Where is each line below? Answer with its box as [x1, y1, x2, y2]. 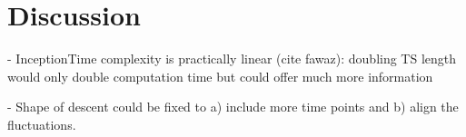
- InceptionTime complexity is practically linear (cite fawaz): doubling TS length [7, 49, 457, 68]
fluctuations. [7, 114, 76, 133]
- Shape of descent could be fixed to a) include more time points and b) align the [7, 97, 459, 116]
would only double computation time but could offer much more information [7, 66, 433, 85]
